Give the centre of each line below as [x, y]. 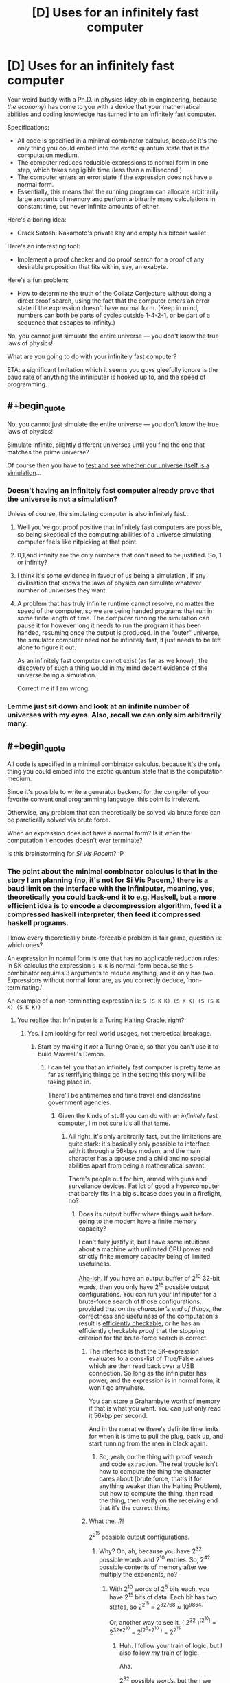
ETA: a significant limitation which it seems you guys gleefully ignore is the [113, 369]
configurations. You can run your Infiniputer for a [148, 1294]
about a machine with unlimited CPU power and [146, 1249]
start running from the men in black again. [148, 1443]
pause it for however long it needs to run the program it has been [109, 625]
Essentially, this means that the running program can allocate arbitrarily [118, 191]
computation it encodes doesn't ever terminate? [75, 840]
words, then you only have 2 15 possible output [144, 1286]
